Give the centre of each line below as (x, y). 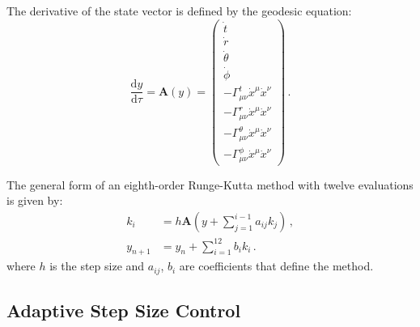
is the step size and (97, 266)
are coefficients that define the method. (276, 266)
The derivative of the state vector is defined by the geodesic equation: (179, 11)
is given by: (35, 200)
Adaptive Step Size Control (124, 310)
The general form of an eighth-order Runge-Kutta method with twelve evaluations (210, 184)
